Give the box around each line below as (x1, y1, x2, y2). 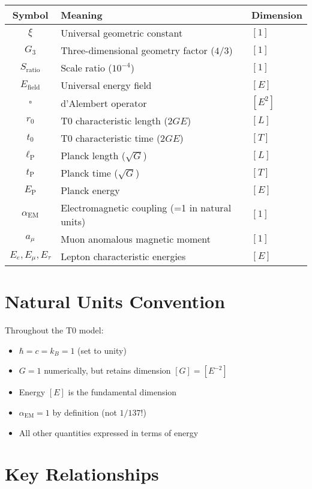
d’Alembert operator (61, 96, 147, 110)
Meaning (61, 8, 103, 22)
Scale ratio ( (61, 61, 112, 74)
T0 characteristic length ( (61, 114, 168, 127)
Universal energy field (61, 78, 152, 92)
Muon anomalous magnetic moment (61, 232, 211, 246)
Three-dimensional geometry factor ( (61, 43, 215, 57)
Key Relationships (5, 461, 159, 486)
